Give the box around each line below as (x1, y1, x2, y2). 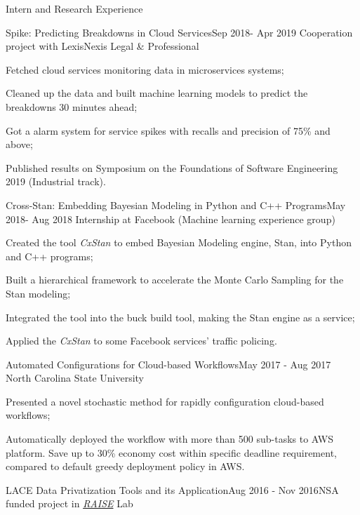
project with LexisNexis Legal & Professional (6, 39, 199, 53)
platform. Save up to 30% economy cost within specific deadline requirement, (6, 445, 337, 460)
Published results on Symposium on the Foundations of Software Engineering (6, 160, 338, 175)
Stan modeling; (6, 286, 71, 300)
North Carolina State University (6, 370, 144, 385)
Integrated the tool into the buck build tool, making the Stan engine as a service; (6, 309, 355, 324)
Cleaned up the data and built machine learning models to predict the (6, 86, 308, 100)
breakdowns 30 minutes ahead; (6, 99, 138, 114)
